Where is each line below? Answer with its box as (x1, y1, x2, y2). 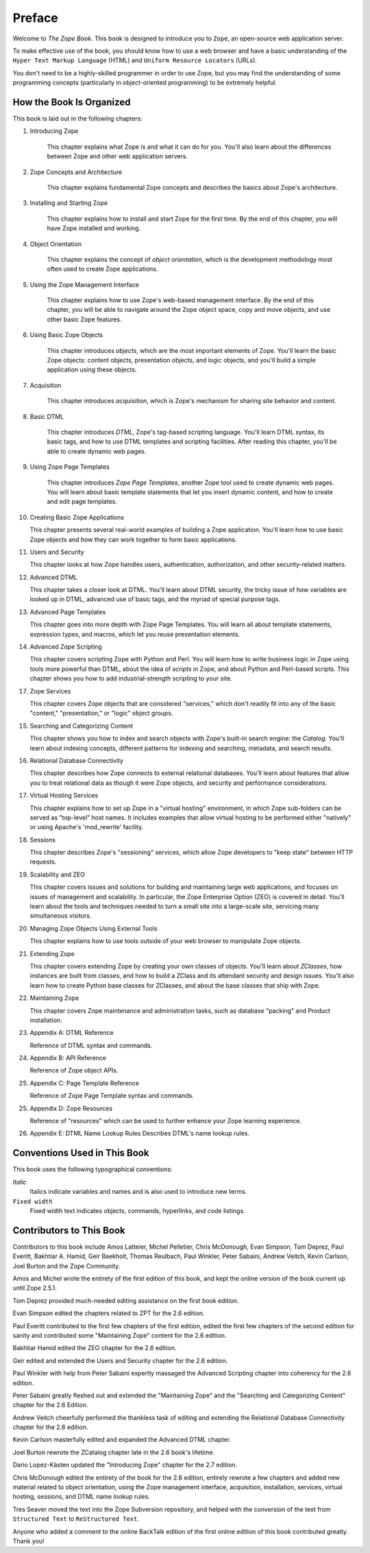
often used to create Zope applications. (47, 265, 158, 273)
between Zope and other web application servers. (47, 152, 188, 160)
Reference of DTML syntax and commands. (29, 1041, 153, 1049)
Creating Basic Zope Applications (29, 513, 125, 521)
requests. (29, 857, 57, 866)
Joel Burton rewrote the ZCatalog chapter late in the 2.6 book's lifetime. (12, 1448, 215, 1456)
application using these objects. (47, 365, 137, 374)
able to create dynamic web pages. (47, 447, 147, 455)
